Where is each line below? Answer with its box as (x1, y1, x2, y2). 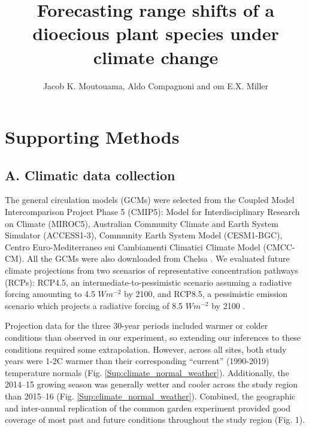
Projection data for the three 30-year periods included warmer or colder (5, 319, 268, 332)
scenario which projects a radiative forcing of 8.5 (5, 299, 183, 311)
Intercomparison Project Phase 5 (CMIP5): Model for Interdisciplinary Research (5, 205, 300, 218)
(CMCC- (263, 240, 295, 253)
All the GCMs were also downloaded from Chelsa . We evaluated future (26, 252, 290, 265)
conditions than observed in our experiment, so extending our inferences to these (5, 331, 301, 344)
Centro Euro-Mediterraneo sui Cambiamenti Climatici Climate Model (5, 240, 260, 253)
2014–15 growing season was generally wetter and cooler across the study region (5, 378, 298, 390)
